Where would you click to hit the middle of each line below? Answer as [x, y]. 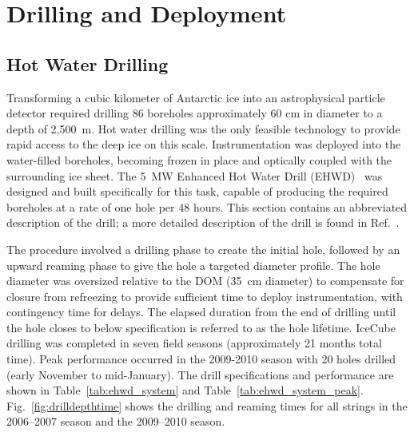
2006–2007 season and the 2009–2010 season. [116, 421]
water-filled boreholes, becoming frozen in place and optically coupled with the [199, 159]
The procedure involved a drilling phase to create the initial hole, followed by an [203, 249]
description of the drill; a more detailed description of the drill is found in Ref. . [203, 222]
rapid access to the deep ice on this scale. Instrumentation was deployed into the [204, 144]
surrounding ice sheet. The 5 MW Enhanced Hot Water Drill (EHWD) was [195, 175]
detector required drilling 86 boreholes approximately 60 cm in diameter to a [195, 113]
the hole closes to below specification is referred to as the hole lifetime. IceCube [201, 327]
